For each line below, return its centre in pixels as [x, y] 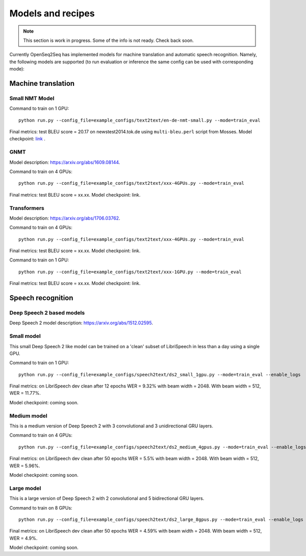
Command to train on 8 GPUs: [41, 507]
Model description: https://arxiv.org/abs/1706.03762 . [65, 218]
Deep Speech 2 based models [47, 313]
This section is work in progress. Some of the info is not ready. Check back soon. [108, 40]
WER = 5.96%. [25, 466]
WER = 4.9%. [23, 538]
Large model [25, 488]
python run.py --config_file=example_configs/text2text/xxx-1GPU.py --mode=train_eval [130, 272]
